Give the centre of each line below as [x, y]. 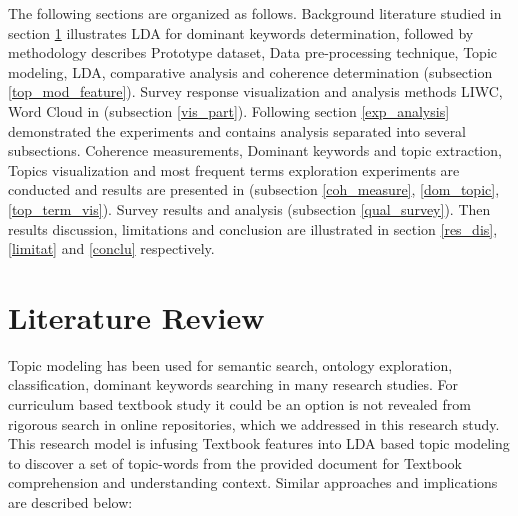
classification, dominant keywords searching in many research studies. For [233, 384]
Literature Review [136, 316]
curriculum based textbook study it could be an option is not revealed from [239, 404]
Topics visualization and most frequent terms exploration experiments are [234, 169]
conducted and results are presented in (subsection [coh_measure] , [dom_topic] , [254, 189]
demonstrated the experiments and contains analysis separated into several [237, 130]
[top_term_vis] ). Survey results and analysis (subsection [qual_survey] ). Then [249, 208]
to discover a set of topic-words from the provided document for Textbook [235, 462]
